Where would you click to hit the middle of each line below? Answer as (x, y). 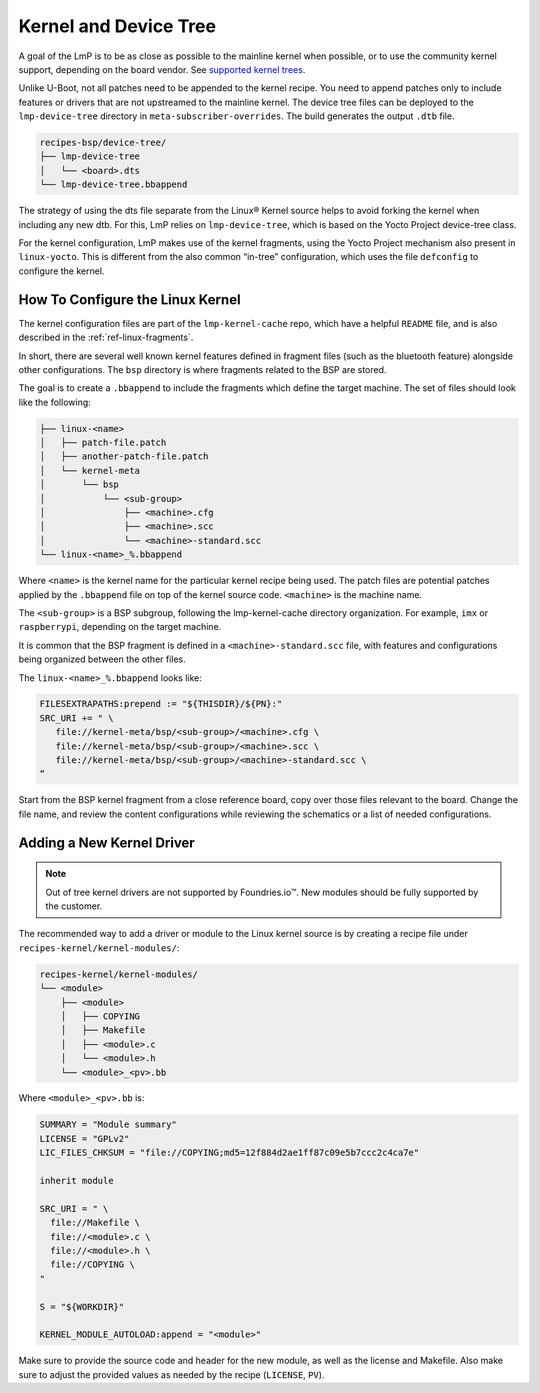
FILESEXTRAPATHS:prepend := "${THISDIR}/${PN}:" (161, 704)
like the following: (55, 402)
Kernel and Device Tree (117, 26)
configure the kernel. (61, 271)
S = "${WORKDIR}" (82, 1306)
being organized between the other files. (102, 659)
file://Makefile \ (95, 1223)
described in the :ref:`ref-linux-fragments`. (106, 337)
